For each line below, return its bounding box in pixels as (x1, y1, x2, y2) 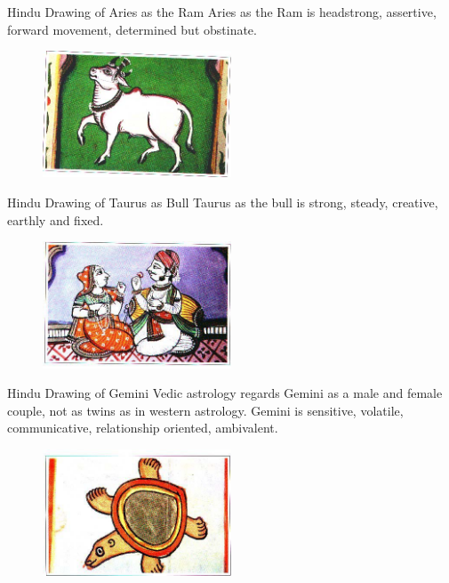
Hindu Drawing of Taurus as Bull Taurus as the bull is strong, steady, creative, (7, 193, 438, 212)
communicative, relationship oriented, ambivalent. (7, 418, 278, 437)
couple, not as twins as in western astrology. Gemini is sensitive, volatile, (7, 401, 404, 419)
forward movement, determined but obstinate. (7, 20, 257, 38)
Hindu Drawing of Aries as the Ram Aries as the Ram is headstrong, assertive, (7, 3, 437, 20)
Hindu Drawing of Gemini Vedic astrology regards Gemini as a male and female (7, 384, 443, 402)
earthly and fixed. (7, 210, 104, 229)
